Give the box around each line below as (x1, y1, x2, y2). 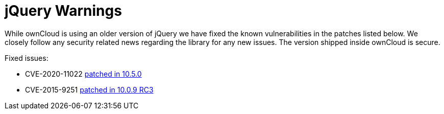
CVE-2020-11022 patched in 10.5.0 (25, 69, 142, 78)
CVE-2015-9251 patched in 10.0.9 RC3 (25, 85, 154, 94)
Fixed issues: (5, 53, 48, 62)
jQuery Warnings (5, 2, 122, 19)
